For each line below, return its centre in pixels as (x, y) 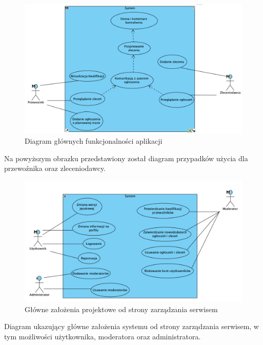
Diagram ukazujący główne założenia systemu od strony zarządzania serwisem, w (131, 326)
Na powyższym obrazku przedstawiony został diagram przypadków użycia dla (126, 158)
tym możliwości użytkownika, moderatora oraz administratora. (103, 336)
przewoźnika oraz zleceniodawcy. (55, 168)
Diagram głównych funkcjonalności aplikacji (94, 141)
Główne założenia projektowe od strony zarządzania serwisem (121, 309)
